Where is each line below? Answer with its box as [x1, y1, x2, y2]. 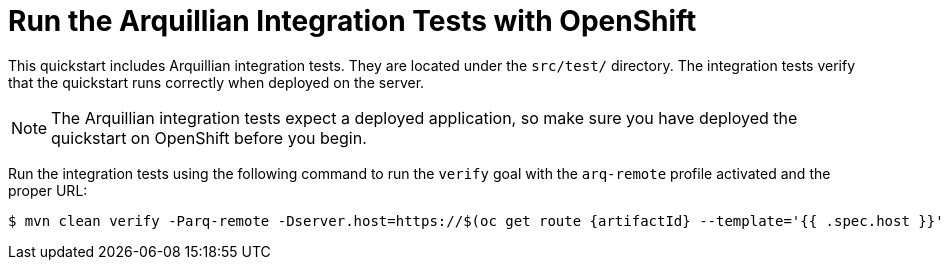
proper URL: [8, 181, 88, 199]
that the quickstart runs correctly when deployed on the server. [8, 73, 425, 91]
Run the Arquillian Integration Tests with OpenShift [8, 4, 697, 38]
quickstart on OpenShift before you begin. [51, 127, 367, 148]
